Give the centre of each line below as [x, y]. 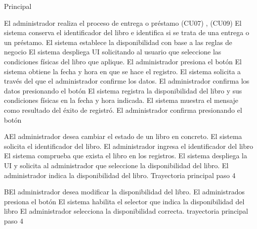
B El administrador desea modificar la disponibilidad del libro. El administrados [124, 192]
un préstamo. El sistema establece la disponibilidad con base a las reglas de [118, 42]
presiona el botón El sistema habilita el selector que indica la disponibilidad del [124, 201]
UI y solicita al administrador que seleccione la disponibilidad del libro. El [116, 165]
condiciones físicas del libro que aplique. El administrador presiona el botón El [123, 61]
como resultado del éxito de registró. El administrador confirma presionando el [123, 110]
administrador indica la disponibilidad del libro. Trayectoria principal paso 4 [120, 175]
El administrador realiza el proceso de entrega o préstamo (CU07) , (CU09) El [123, 23]
